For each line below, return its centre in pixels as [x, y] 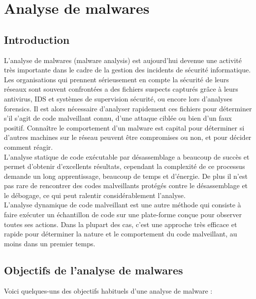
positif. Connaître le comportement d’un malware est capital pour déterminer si [124, 127]
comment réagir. [29, 147]
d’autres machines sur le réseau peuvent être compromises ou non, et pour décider [128, 137]
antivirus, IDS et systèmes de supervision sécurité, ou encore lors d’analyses [118, 98]
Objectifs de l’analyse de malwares [94, 270]
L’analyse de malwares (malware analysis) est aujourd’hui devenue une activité [123, 60]
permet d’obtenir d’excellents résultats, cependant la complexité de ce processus [125, 166]
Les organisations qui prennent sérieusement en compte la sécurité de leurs [117, 79]
